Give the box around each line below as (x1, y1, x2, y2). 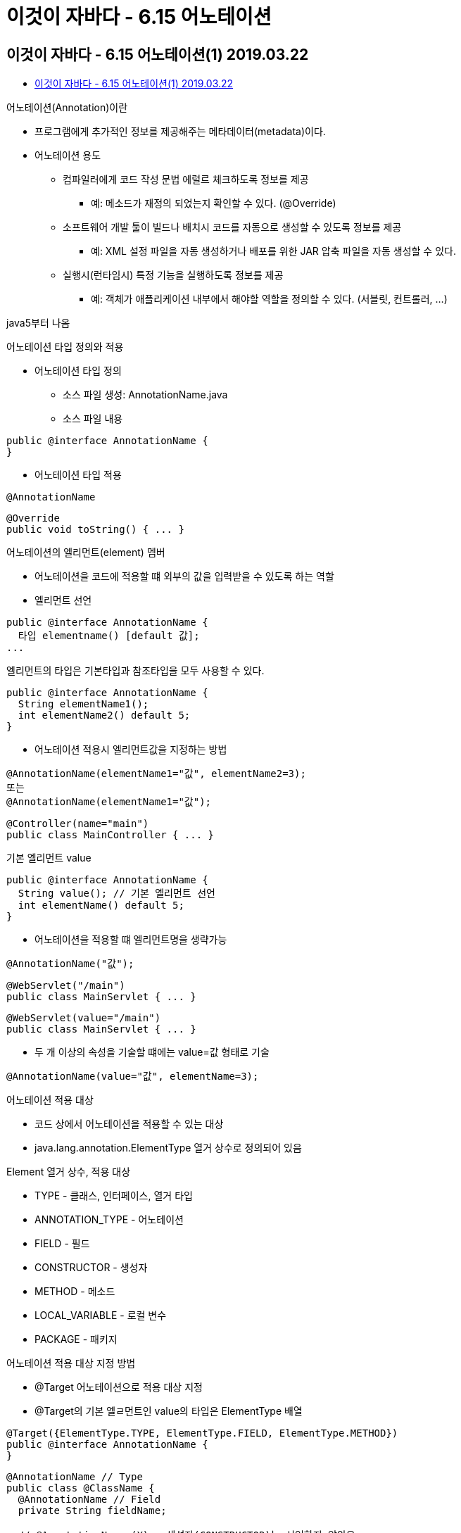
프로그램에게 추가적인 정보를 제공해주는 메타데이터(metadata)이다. (34, 125, 326, 138)
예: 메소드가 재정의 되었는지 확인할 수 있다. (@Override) (91, 197, 336, 210)
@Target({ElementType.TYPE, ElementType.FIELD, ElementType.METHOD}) (6, 1427, 398, 1439)
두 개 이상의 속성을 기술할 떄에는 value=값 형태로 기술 (34, 1046, 270, 1059)
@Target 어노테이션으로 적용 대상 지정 (34, 1381, 203, 1394)
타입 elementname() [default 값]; (18, 630, 200, 642)
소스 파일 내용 (63, 412, 123, 425)
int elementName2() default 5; (18, 709, 191, 721)
